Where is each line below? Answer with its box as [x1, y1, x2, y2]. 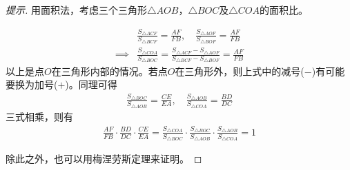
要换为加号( [6, 77, 58, 92]
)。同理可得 [65, 77, 117, 92]
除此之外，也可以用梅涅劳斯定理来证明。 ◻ [6, 151, 202, 166]
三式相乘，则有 [6, 109, 73, 124]
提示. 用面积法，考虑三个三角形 [6, 3, 147, 17]
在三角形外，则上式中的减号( [175, 63, 304, 78]
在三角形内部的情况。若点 [51, 63, 168, 78]
